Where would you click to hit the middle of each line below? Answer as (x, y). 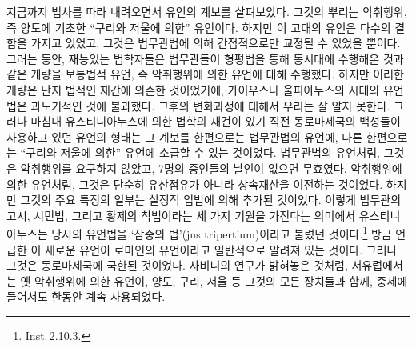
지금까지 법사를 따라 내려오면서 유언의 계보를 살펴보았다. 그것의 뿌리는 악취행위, (207, 11)
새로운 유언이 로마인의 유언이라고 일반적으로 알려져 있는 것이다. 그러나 (221, 249)
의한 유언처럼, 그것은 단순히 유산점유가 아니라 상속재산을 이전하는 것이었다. (195, 184)
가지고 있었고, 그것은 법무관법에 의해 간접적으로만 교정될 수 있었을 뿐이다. (216, 43)
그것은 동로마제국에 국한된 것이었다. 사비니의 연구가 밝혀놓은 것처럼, (177, 265)
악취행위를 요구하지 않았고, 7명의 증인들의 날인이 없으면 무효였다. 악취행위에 (211, 168)
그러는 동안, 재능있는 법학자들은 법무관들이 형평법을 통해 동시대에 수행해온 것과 (205, 58)
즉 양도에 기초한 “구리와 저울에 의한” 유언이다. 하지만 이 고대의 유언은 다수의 (199, 27)
